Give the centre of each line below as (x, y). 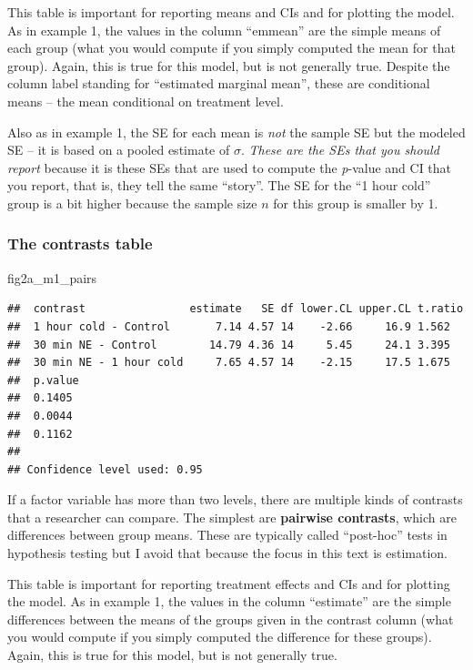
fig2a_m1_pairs (52, 277)
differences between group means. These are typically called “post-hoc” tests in (227, 535)
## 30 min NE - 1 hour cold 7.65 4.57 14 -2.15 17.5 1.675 (229, 363)
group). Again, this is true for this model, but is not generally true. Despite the (229, 65)
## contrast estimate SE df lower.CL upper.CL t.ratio (236, 309)
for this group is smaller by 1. (356, 203)
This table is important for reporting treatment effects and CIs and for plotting (229, 583)
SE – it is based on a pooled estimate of (119, 150)
